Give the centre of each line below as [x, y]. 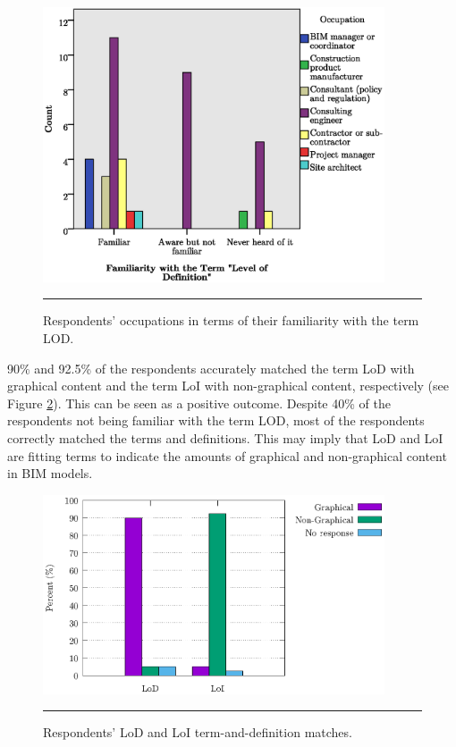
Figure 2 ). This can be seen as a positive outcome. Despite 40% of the [199, 403]
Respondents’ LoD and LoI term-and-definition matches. [198, 732]
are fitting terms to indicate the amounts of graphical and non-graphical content [227, 455]
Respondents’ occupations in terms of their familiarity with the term [231, 320]
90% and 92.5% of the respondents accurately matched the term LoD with [211, 368]
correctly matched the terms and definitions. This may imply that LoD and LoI [225, 437]
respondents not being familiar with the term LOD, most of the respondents [216, 420]
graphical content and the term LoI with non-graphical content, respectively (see [228, 386]
